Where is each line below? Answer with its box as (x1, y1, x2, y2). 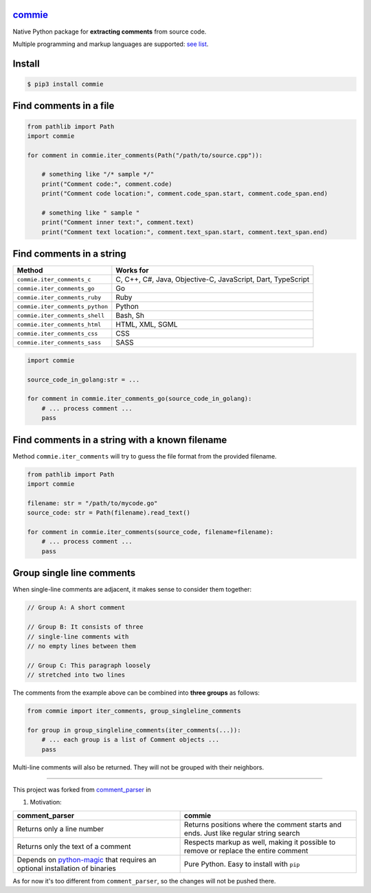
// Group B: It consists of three (27, 623, 144, 631)
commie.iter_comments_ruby (16, 294, 102, 301)
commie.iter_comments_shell (16, 312, 105, 319)
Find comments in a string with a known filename (12, 434, 227, 445)
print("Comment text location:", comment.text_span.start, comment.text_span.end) (41, 228, 328, 236)
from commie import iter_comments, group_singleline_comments (27, 707, 241, 715)
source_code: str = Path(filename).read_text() (27, 509, 190, 517)
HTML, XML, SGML (115, 320, 178, 329)
